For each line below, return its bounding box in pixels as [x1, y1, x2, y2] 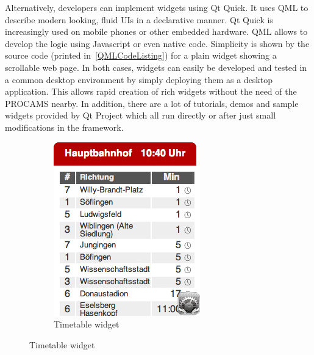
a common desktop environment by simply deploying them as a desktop [5, 73, 273, 86]
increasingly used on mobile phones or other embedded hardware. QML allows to [5, 25, 308, 38]
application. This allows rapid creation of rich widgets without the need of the [5, 85, 297, 98]
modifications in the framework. [5, 120, 124, 133]
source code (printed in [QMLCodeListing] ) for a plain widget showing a [5, 49, 277, 62]
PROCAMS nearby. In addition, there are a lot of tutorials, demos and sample [5, 97, 299, 109]
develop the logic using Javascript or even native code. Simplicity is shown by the [5, 37, 310, 49]
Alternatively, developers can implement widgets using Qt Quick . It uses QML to [5, 1, 309, 13]
